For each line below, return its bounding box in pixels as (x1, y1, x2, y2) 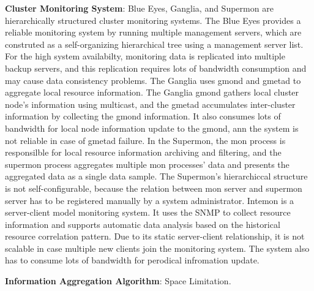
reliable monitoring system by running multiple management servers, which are (5, 26, 302, 39)
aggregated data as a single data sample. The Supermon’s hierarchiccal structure (5, 170, 308, 183)
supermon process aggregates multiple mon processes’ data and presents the (5, 157, 290, 170)
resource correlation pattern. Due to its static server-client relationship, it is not (5, 230, 305, 243)
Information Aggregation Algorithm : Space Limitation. (5, 274, 231, 287)
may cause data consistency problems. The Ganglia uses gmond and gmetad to (5, 74, 301, 86)
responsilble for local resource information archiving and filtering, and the (5, 146, 282, 159)
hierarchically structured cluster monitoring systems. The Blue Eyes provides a (5, 13, 301, 26)
